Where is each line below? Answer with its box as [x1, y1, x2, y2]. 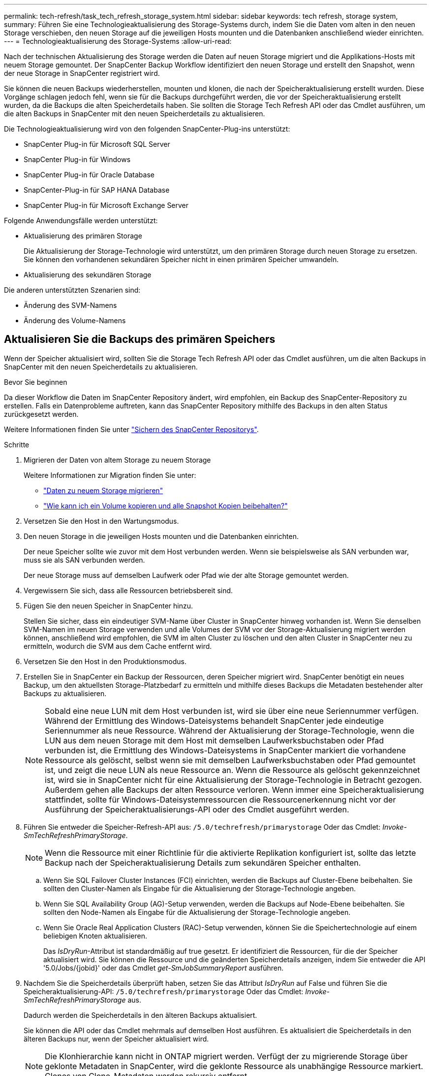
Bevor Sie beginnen [4, 377, 67, 386]
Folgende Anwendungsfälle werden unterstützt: [4, 216, 158, 225]
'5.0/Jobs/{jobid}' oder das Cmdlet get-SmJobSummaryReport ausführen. [43, 963, 284, 972]
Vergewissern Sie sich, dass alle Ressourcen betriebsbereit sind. [24, 586, 233, 595]
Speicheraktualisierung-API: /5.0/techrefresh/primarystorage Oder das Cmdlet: [24, 987, 304, 996]
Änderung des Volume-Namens [24, 316, 126, 325]
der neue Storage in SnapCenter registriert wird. [4, 69, 160, 77]
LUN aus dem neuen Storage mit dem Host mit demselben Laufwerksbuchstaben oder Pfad [45, 735, 384, 745]
